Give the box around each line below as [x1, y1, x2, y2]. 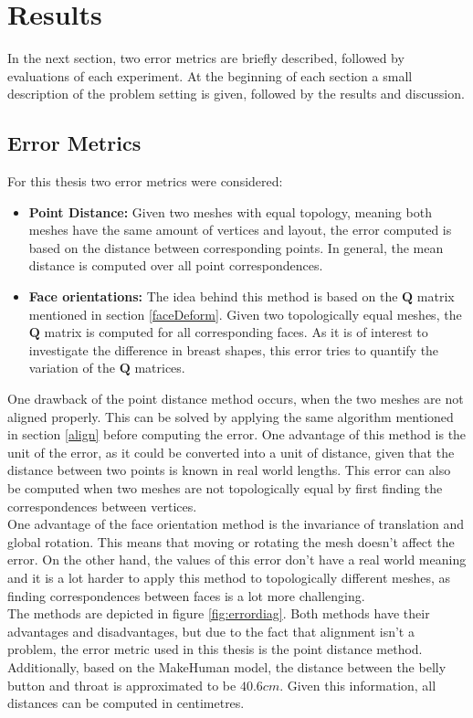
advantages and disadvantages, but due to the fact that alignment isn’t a [7, 621, 415, 640]
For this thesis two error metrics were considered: [7, 172, 283, 191]
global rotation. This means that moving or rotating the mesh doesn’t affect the [7, 532, 455, 551]
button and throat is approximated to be [7, 675, 236, 694]
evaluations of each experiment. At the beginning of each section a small [7, 66, 413, 85]
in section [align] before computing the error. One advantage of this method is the [7, 425, 467, 444]
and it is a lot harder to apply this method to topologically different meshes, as [7, 567, 451, 586]
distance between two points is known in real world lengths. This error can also [7, 460, 451, 480]
